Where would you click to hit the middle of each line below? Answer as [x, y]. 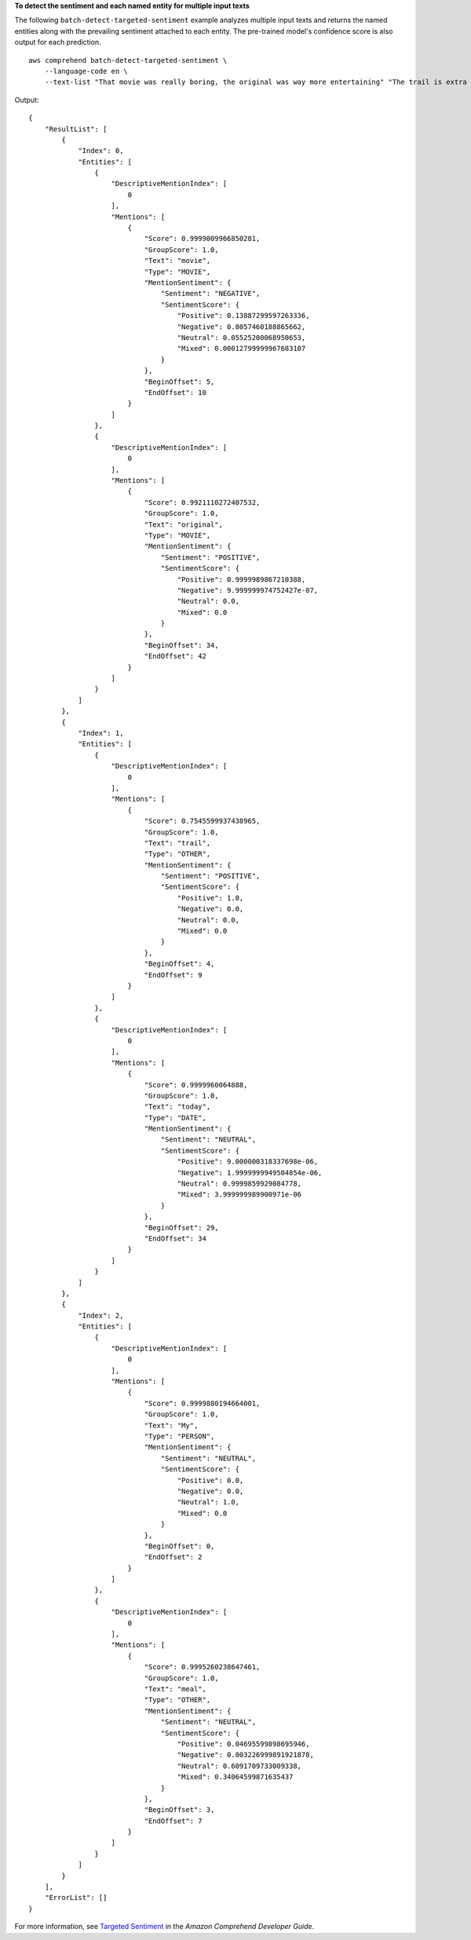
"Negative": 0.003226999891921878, [245, 1755]
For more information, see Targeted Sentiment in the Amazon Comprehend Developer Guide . [164, 1927]
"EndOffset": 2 [173, 1557]
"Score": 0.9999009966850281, [202, 239]
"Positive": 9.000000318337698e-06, [248, 1162]
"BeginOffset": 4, [179, 964]
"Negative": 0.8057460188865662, [241, 327]
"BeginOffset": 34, [181, 645]
